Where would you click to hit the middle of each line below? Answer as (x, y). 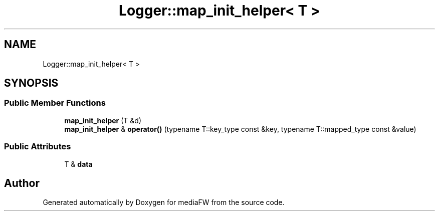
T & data (78, 164)
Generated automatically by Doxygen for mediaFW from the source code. (164, 202)
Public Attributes (38, 147)
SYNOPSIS (31, 83)
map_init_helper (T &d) (103, 120)
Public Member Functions (55, 103)
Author (22, 183)
